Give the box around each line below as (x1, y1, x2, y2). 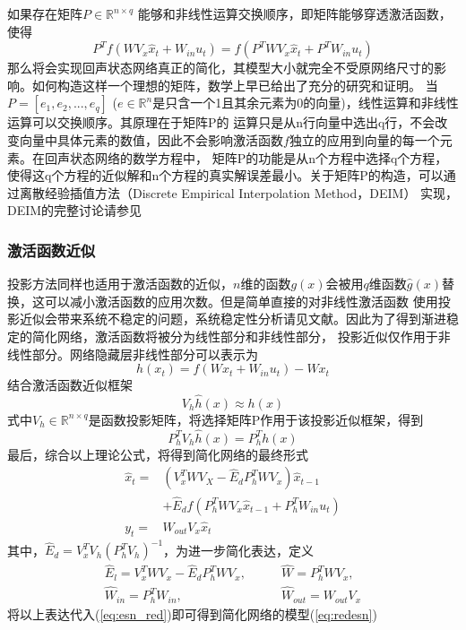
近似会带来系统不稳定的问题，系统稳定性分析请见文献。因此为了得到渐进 (19, 309, 446, 328)
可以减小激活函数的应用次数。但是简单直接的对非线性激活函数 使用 (44, 291, 438, 310)
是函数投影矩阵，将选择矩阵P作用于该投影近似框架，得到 (88, 410, 424, 428)
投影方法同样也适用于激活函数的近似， (7, 274, 233, 293)
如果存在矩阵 (7, 4, 82, 22)
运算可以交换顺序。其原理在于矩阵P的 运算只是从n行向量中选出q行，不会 (7, 113, 436, 132)
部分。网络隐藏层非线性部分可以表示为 (31, 344, 258, 363)
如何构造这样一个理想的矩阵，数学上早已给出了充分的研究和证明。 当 (31, 75, 438, 94)
